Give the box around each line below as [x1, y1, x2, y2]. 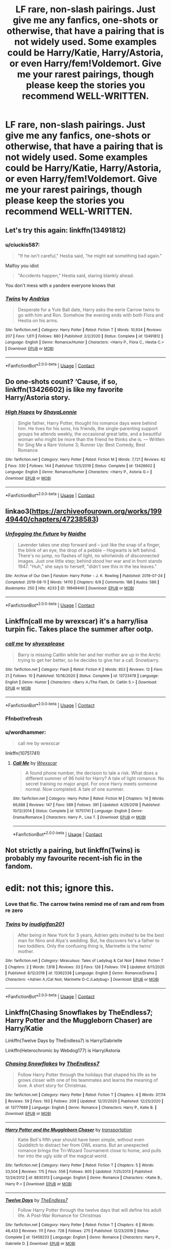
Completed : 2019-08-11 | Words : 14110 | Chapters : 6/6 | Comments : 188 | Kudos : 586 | [5, 580, 159, 585]
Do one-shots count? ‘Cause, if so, [5, 377, 118, 386]
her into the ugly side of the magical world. [17, 1153, 108, 1159]
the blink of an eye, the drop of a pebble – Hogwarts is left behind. [17, 547, 157, 554]
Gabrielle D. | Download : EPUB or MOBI [5, 1241, 75, 1246]
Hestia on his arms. [17, 318, 59, 324]
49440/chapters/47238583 [5, 515, 97, 524]
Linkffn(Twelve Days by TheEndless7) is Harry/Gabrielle [5, 1037, 123, 1044]
